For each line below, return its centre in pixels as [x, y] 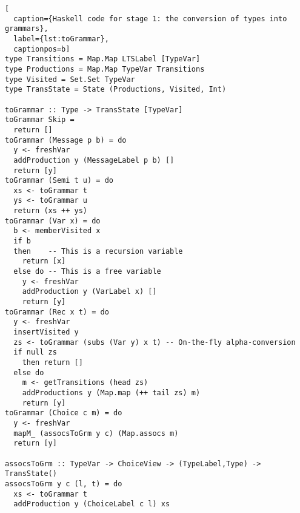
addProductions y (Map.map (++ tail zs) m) [111, 392]
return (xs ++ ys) [51, 211]
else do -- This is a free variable [87, 272]
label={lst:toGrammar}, [61, 39]
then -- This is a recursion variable [98, 251]
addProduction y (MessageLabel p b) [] [94, 160]
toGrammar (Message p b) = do [66, 140]
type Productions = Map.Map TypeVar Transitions [105, 69]
